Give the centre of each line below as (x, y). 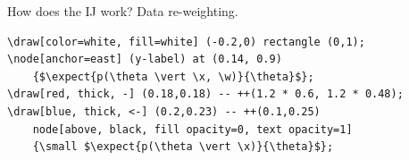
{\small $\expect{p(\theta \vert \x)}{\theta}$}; (183, 147)
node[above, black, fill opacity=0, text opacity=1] (192, 129)
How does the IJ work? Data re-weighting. (123, 11)
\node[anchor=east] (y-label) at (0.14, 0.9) (145, 59)
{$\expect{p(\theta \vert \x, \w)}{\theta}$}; (173, 76)
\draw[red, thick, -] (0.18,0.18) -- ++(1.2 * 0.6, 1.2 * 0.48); (205, 94)
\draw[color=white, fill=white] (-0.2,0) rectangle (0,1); (186, 42)
